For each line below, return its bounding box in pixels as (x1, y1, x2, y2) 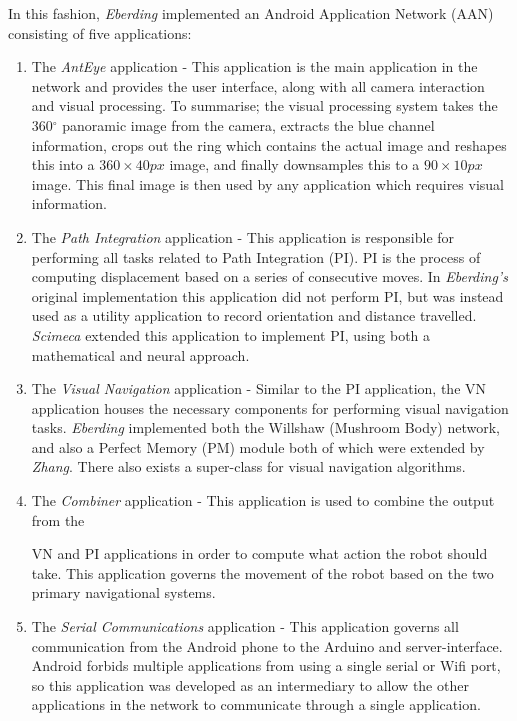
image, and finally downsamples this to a (169, 154, 420, 175)
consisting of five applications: (8, 22, 192, 43)
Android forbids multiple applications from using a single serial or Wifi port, (31, 655, 501, 676)
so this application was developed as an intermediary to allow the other (31, 674, 469, 695)
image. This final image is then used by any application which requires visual (31, 173, 504, 194)
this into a (31, 154, 95, 175)
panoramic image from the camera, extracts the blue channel (62, 114, 435, 135)
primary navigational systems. (31, 582, 216, 603)
